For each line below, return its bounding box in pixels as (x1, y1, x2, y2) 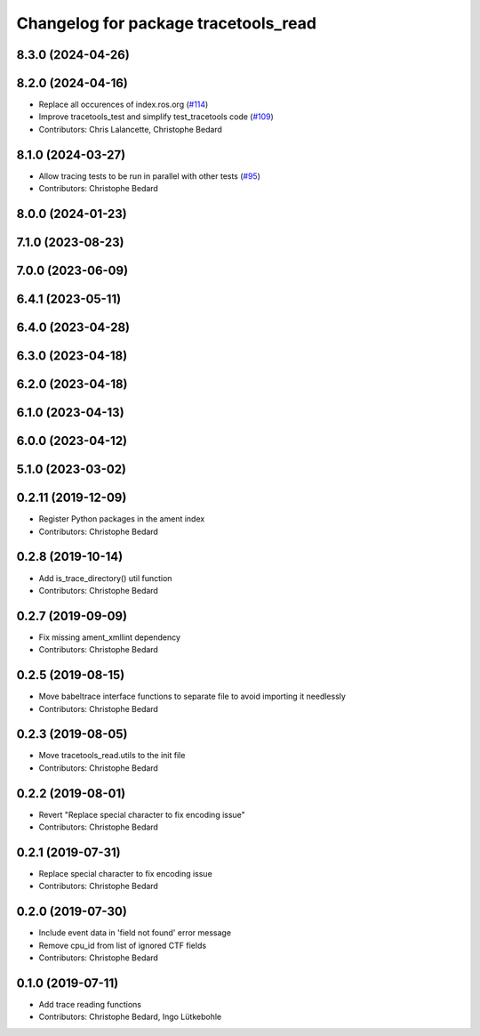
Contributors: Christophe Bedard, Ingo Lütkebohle (38, 1011, 222, 1023)
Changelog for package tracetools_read (16, 13, 317, 33)
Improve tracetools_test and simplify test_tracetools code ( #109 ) (38, 111, 275, 122)
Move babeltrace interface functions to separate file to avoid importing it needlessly (38, 691, 347, 702)
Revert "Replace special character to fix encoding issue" (38, 809, 246, 820)
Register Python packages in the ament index (38, 514, 205, 524)
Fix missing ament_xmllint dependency (38, 632, 181, 643)
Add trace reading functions (38, 999, 142, 1009)
